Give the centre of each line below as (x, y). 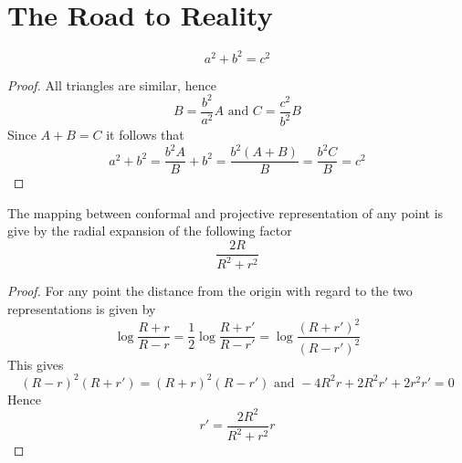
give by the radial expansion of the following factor (150, 231)
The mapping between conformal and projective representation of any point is (226, 212)
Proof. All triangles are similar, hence (112, 84)
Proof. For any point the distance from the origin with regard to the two (210, 291)
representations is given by (82, 309)
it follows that (145, 135)
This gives (36, 364)
